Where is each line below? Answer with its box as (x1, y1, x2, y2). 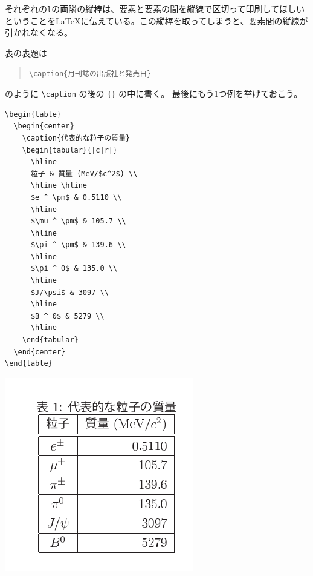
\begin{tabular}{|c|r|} (22, 145, 118, 154)
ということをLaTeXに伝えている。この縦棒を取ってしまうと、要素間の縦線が (5, 14, 308, 27)
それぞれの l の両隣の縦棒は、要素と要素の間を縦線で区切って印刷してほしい (5, 2, 305, 15)
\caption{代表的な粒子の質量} (22, 133, 131, 142)
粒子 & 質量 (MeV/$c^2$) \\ (30, 169, 138, 178)
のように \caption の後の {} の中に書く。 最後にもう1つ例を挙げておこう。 (5, 87, 303, 100)
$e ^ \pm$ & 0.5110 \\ (30, 193, 122, 202)
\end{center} (13, 347, 66, 356)
